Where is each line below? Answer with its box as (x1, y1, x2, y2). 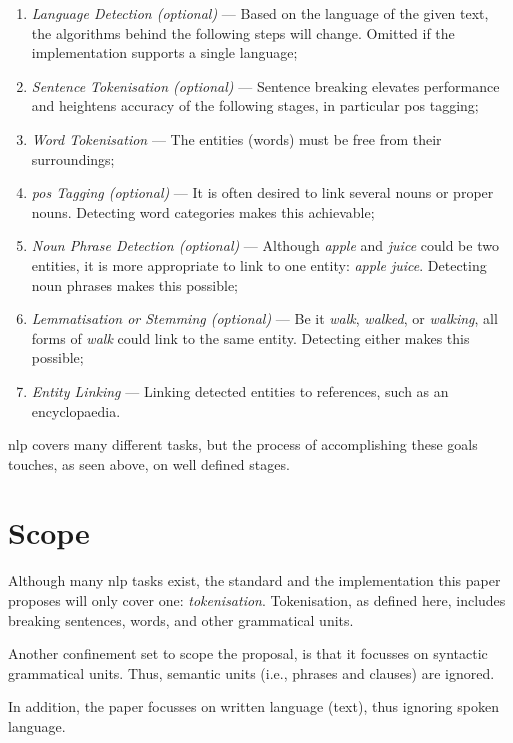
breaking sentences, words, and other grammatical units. (8, 609, 354, 630)
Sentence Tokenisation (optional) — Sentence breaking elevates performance (31, 75, 500, 96)
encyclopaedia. (31, 400, 121, 421)
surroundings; (31, 148, 115, 169)
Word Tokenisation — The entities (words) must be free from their (31, 128, 442, 149)
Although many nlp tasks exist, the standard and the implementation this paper (8, 570, 501, 591)
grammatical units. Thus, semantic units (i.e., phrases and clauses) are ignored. (8, 662, 495, 683)
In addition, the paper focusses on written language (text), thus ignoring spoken (8, 696, 499, 717)
